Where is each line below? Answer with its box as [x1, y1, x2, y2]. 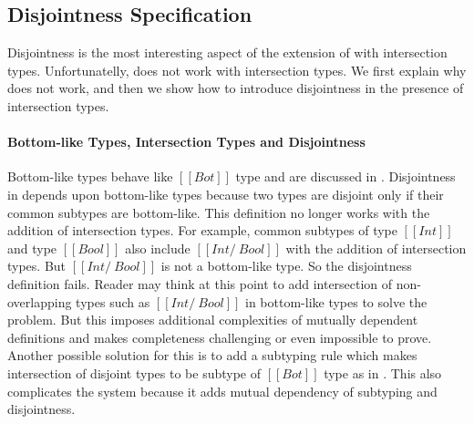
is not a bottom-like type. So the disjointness [160, 256, 412, 275]
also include [125, 238, 191, 257]
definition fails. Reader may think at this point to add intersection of [7, 274, 393, 293]
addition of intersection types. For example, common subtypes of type [7, 221, 397, 240]
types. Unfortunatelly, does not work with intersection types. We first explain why [7, 60, 467, 79]
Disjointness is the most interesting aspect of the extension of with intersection [7, 43, 448, 62]
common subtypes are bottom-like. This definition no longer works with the [7, 202, 430, 222]
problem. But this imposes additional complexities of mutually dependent [7, 310, 418, 329]
